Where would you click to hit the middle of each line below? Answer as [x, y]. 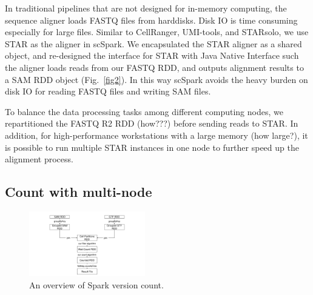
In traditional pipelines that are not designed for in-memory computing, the [146, 8]
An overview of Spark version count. [96, 284]
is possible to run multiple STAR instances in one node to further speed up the [152, 147]
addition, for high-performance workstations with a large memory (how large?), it [156, 135]
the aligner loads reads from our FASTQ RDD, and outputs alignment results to [154, 67]
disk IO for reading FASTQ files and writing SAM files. [108, 91]
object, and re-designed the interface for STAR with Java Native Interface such [152, 55]
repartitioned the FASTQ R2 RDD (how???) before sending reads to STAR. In [152, 123]
